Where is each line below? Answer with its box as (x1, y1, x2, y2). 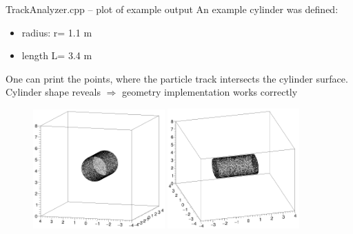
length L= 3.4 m (21, 48, 92, 63)
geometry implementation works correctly (121, 85, 298, 99)
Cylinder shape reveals (6, 85, 101, 99)
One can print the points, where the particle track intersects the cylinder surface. (6, 71, 348, 85)
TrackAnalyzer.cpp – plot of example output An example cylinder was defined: (6, 2, 339, 16)
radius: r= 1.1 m (21, 25, 92, 39)
